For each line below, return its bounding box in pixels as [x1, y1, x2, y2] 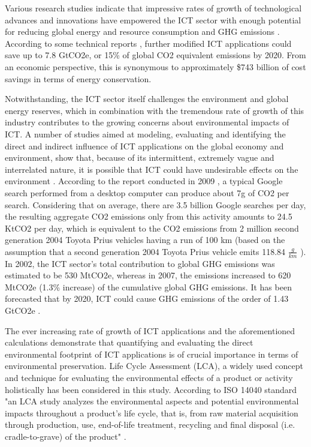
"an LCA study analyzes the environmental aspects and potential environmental [5, 395, 299, 407]
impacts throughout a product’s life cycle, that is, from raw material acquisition [5, 406, 298, 419]
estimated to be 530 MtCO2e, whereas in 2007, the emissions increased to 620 [5, 269, 291, 281]
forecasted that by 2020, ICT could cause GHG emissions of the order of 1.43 [5, 292, 289, 305]
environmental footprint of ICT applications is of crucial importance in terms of [5, 347, 298, 360]
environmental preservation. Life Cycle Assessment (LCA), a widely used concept [5, 359, 303, 372]
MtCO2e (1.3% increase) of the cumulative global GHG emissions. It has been [5, 280, 292, 293]
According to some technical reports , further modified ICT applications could [5, 37, 292, 49]
